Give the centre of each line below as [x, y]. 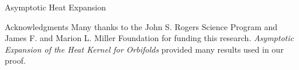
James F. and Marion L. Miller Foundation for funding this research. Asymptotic [149, 38]
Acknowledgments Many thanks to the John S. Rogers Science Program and [141, 26]
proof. [15, 60]
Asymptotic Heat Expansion [56, 7]
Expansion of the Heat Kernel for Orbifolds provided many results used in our [144, 49]
